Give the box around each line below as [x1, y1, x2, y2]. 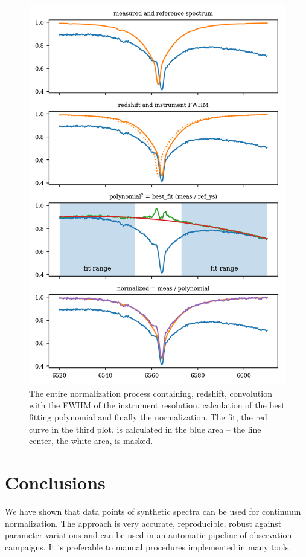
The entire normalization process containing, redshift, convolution [29, 387, 272, 399]
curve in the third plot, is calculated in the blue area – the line [29, 422, 261, 435]
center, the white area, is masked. [29, 434, 153, 447]
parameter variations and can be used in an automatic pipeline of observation [5, 529, 292, 541]
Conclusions [5, 469, 106, 494]
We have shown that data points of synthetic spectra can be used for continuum [5, 504, 301, 517]
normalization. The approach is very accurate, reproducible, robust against [5, 517, 282, 529]
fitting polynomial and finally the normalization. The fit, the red [29, 411, 267, 423]
